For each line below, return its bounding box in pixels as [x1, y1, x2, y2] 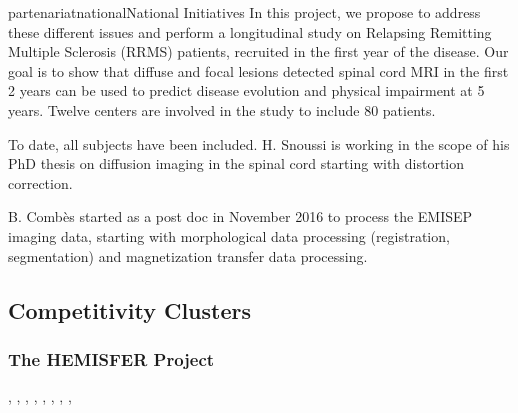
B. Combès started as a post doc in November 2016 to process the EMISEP [8, 206, 473, 227]
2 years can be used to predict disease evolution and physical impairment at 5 [8, 80, 485, 101]
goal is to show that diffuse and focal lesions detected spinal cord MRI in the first [8, 60, 509, 81]
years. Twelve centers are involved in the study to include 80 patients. [8, 99, 436, 120]
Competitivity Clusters [8, 294, 251, 325]
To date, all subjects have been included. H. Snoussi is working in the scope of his [8, 133, 510, 154]
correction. [8, 172, 73, 193]
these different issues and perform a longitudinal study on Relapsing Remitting [8, 21, 492, 42]
